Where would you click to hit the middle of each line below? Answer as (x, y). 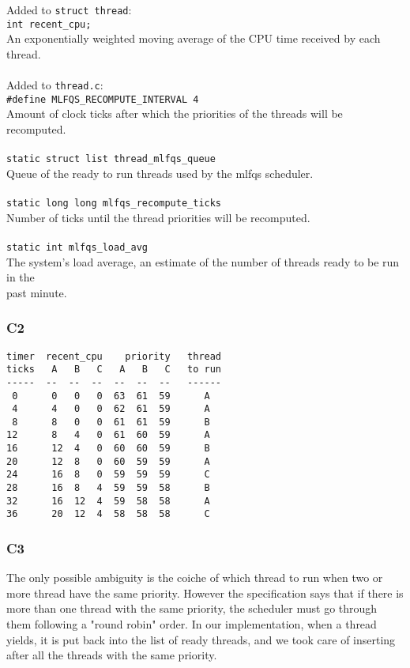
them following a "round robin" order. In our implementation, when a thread (192, 624)
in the (21, 277)
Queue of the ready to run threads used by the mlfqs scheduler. (160, 173)
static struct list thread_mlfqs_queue (111, 159)
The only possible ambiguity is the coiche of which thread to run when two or (195, 577)
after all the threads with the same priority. (112, 655)
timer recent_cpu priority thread (114, 356)
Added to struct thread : (69, 9)
